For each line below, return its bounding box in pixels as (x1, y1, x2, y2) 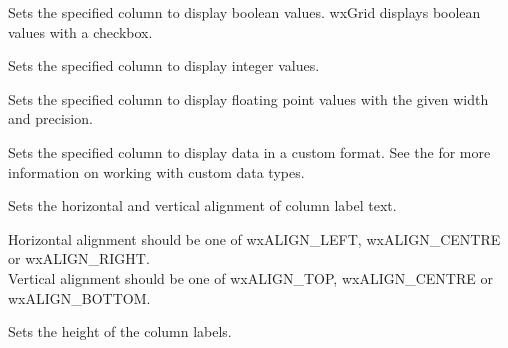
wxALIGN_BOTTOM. (8, 287, 151, 308)
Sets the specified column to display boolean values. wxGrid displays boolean (8, 2, 481, 22)
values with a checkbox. (8, 21, 153, 42)
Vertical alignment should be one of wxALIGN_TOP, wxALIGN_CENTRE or (8, 267, 493, 288)
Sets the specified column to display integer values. (8, 55, 320, 76)
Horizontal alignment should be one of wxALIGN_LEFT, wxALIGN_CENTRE (8, 228, 501, 249)
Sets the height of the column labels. (8, 321, 232, 342)
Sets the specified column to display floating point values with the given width (8, 88, 489, 109)
